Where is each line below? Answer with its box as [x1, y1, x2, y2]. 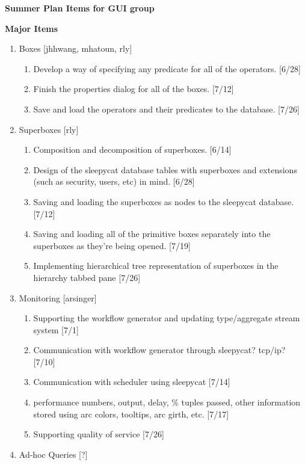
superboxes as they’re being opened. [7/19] [33, 239, 191, 251]
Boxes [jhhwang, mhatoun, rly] [19, 42, 132, 55]
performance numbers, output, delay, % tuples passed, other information [33, 396, 301, 408]
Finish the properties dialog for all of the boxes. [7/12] [33, 82, 234, 95]
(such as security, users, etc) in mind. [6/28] [33, 175, 195, 188]
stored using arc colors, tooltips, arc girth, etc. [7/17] [33, 407, 229, 420]
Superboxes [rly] [19, 123, 79, 135]
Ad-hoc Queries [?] [19, 448, 88, 460]
